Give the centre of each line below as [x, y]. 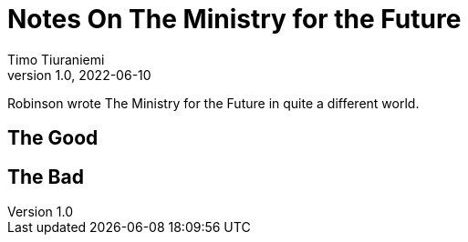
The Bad [46, 176]
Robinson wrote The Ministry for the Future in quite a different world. [213, 103]
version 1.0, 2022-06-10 [79, 75]
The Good [53, 138]
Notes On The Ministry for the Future [234, 19]
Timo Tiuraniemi [56, 59]
